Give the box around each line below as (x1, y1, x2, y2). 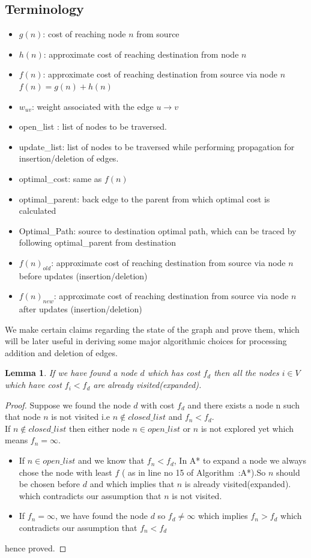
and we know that (78, 454, 145, 467)
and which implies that (89, 478, 175, 490)
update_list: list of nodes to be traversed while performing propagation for (19, 140, 295, 153)
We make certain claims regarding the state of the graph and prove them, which (5, 323, 300, 335)
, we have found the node (55, 509, 148, 522)
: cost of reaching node (43, 28, 126, 40)
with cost (140, 398, 175, 411)
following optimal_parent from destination (19, 236, 176, 249)
